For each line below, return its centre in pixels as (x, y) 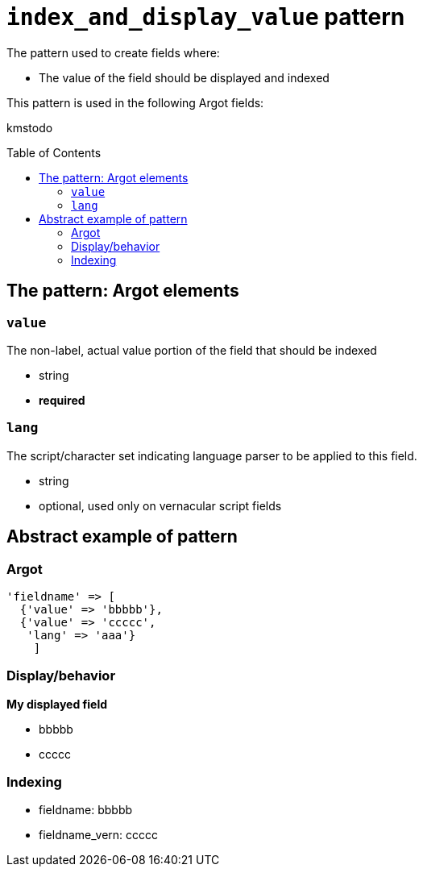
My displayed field (57, 704)
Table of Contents (54, 152)
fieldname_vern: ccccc (99, 835)
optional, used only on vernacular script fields (160, 505)
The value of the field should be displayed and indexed (184, 77)
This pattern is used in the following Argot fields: (135, 102)
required (62, 400)
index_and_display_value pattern (206, 17)
